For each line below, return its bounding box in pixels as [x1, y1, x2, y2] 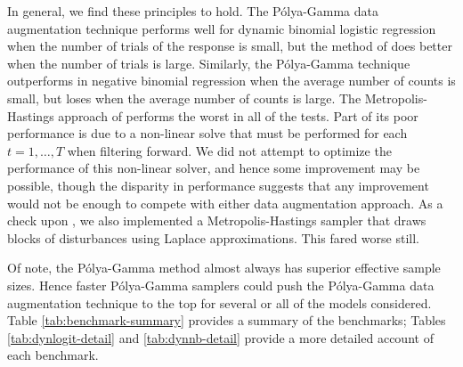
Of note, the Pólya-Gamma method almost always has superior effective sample [7, 258, 441, 277]
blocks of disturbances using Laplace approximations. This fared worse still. [7, 228, 419, 247]
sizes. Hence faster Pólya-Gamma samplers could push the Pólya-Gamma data [7, 275, 435, 294]
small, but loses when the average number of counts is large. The [7, 88, 361, 107]
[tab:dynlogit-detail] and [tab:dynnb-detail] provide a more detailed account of [7, 328, 434, 347]
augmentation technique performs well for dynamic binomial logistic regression [7, 19, 436, 37]
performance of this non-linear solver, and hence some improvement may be [7, 159, 420, 177]
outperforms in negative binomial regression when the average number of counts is [7, 71, 456, 90]
